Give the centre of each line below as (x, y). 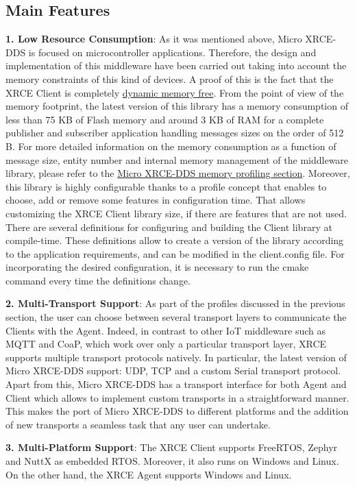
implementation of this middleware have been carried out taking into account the (176, 65)
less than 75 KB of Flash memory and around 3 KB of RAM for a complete (165, 119)
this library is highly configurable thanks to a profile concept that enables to (166, 186)
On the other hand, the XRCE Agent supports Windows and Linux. (149, 474)
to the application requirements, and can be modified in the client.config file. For (175, 253)
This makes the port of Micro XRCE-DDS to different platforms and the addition (177, 411)
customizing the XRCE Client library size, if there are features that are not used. (176, 213)
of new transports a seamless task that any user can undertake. (138, 424)
